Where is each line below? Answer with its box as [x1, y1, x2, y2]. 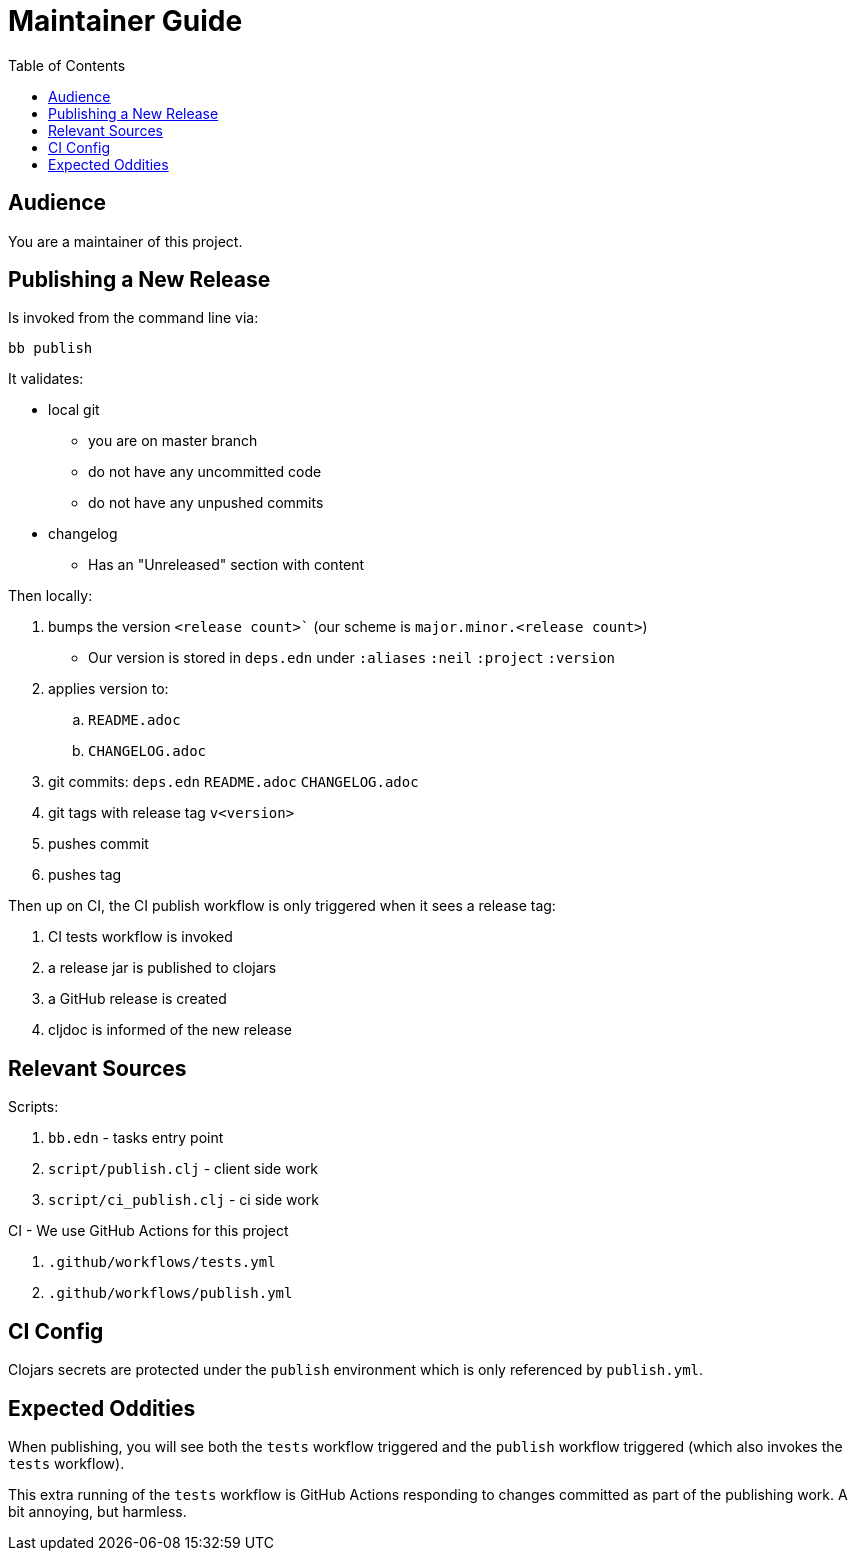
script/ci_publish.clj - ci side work [48, 1191, 319, 1209]
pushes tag [48, 866, 122, 884]
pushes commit [48, 835, 149, 853]
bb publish [8, 340, 93, 357]
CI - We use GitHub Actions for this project [8, 1222, 289, 1240]
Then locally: [8, 587, 93, 605]
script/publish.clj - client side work [48, 1160, 318, 1178]
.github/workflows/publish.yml [48, 1285, 293, 1302]
